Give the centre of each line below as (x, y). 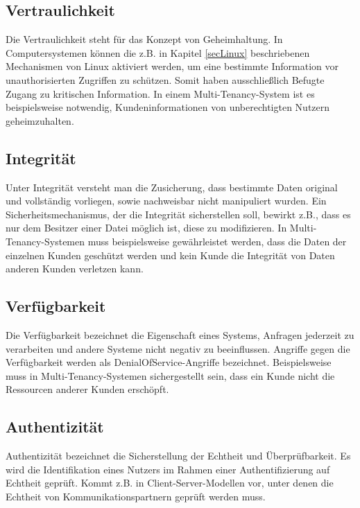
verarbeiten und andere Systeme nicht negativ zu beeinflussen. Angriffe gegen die (178, 348)
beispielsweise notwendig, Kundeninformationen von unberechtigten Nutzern (168, 107)
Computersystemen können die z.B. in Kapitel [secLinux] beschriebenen (158, 52)
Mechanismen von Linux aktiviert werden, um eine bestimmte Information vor (172, 66)
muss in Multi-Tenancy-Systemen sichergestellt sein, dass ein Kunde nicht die (170, 375)
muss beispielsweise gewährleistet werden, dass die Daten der (217, 241)
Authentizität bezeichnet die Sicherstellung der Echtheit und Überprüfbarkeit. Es (178, 456)
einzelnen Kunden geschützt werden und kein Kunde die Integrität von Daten (170, 255)
